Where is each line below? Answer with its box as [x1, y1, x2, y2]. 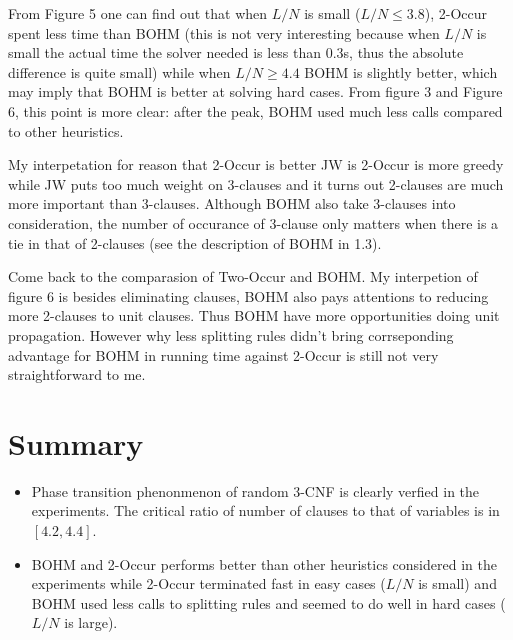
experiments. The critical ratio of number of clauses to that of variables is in [31, 500, 500, 521]
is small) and [418, 573, 497, 594]
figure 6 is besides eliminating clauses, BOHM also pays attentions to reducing [8, 285, 489, 306]
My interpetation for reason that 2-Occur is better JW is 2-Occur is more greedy [8, 154, 504, 175]
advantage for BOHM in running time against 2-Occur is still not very [8, 344, 439, 365]
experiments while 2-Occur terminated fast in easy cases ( [31, 573, 386, 594]
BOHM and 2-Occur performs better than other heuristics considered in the [31, 553, 497, 574]
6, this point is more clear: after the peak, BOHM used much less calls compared [8, 100, 503, 121]
